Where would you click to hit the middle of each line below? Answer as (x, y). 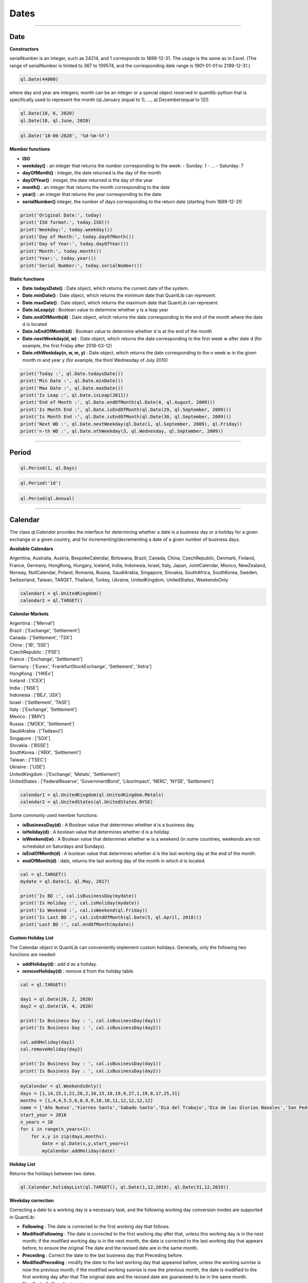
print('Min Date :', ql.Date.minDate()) (72, 381)
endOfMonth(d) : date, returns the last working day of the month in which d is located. (114, 861)
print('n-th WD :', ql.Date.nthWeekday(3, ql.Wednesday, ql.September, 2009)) (122, 431)
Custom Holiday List (32, 938)
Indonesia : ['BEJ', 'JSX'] (35, 695)
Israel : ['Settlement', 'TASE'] (40, 702)
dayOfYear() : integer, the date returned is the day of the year (88, 180)
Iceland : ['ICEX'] (27, 681)
